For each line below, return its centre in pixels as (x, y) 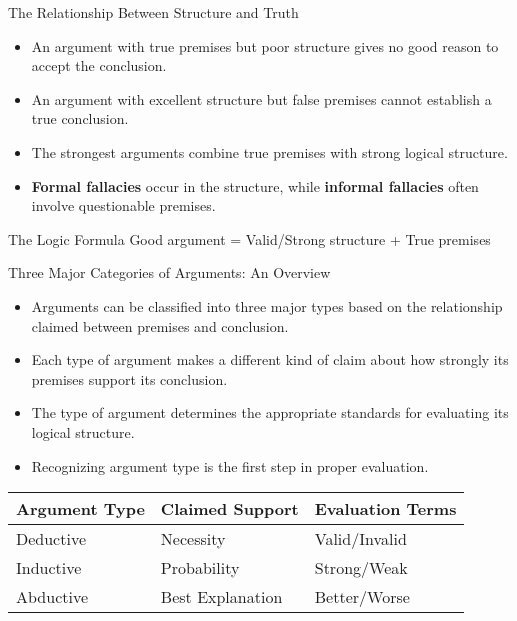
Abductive (52, 597)
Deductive (51, 539)
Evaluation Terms (385, 509)
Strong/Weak (361, 568)
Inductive (49, 568)
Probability (200, 568)
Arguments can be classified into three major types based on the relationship (267, 305)
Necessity (193, 539)
